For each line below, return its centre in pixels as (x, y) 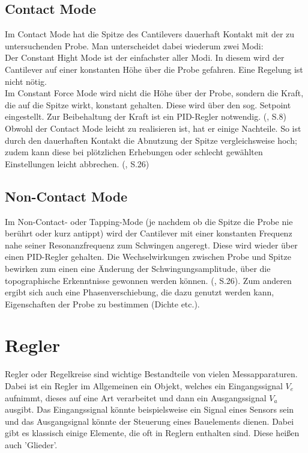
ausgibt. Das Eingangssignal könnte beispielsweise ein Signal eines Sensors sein (149, 409)
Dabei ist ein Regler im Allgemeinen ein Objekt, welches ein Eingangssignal (144, 386)
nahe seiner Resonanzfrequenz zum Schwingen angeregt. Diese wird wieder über (151, 245)
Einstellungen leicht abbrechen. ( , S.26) (77, 163)
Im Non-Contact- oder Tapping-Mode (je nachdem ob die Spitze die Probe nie (149, 221)
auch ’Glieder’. (31, 444)
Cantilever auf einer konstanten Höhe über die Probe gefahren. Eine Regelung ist (154, 69)
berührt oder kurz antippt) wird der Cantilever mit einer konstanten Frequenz (149, 233)
